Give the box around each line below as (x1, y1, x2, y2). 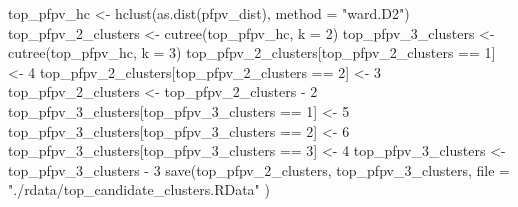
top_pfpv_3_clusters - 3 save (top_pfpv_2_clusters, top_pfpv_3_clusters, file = (8, 159, 511, 180)
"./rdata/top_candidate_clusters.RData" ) (8, 179, 270, 200)
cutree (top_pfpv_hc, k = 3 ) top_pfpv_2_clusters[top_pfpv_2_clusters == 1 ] (8, 42, 496, 63)
